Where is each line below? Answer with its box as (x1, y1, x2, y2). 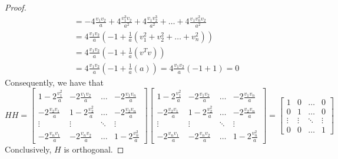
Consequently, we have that (5, 76, 104, 88)
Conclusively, (5, 143, 52, 155)
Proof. (5, 1, 26, 13)
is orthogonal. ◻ (64, 143, 124, 155)
